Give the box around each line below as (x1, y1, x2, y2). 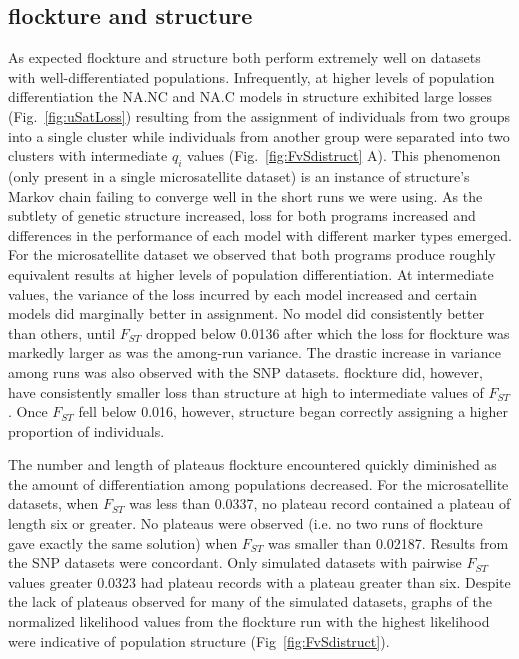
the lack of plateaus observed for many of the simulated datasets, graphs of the (8, 591, 492, 612)
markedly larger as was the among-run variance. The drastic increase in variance (8, 342, 501, 363)
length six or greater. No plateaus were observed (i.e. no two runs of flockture (8, 513, 483, 534)
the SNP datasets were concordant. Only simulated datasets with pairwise (8, 552, 462, 573)
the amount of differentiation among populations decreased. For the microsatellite (8, 473, 509, 494)
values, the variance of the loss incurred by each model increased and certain (8, 283, 478, 304)
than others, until (8, 322, 116, 343)
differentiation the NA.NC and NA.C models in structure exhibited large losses (8, 86, 492, 107)
